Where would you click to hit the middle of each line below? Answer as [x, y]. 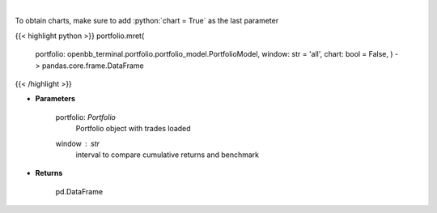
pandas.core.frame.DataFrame [93, 66]
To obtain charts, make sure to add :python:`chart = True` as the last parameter [147, 21]
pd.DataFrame [79, 191]
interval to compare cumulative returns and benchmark [167, 155]
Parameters [55, 99]
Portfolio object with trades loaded [133, 129]
